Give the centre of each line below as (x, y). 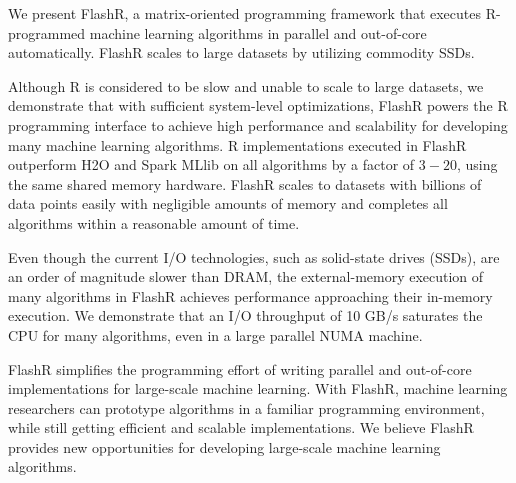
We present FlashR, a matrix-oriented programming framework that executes (244, 13)
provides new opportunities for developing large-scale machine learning (224, 446)
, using (477, 164)
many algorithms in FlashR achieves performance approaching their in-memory (250, 295)
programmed (47, 32)
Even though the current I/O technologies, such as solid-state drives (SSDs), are (254, 256)
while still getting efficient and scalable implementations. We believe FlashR (241, 427)
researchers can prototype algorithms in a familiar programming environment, (246, 407)
